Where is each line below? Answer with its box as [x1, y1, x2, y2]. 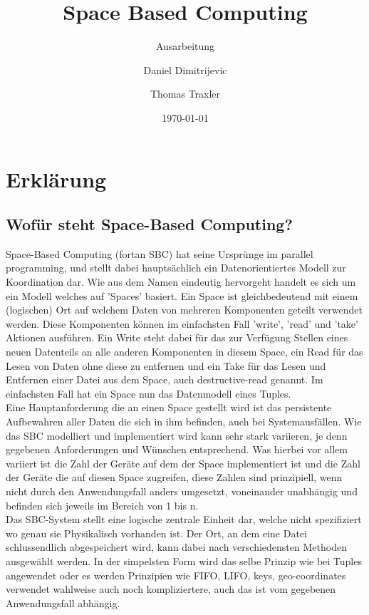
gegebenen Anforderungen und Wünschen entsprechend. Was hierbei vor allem [6, 442, 348, 457]
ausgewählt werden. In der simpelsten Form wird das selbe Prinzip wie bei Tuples [6, 553, 362, 568]
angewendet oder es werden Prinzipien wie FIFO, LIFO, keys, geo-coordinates [6, 567, 346, 582]
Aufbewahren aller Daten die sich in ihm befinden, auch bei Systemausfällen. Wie [6, 414, 362, 429]
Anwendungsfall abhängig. [6, 595, 120, 610]
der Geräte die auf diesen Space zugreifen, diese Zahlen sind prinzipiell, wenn [6, 470, 343, 485]
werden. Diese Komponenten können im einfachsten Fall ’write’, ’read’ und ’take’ [6, 316, 358, 331]
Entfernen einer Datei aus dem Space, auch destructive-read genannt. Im [6, 372, 323, 387]
